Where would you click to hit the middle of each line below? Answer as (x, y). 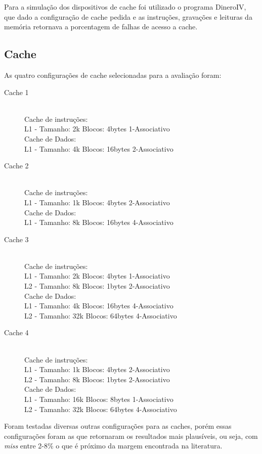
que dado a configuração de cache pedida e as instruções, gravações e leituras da (128, 16)
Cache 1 (16, 92)
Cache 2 (16, 166)
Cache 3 (16, 239)
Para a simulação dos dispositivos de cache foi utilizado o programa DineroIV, (125, 7)
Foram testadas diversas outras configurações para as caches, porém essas (118, 426)
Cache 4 (16, 332)
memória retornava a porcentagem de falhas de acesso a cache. (101, 27)
